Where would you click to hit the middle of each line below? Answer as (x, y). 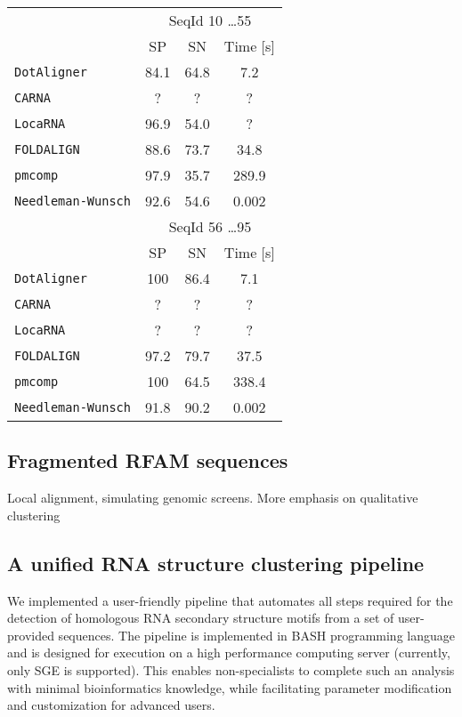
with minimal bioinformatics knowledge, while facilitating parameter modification (230, 687)
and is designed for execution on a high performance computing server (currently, (229, 653)
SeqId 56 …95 (210, 226)
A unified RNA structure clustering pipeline (216, 563)
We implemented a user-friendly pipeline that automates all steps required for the (230, 600)
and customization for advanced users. (111, 705)
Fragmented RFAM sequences (148, 460)
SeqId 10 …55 (210, 20)
